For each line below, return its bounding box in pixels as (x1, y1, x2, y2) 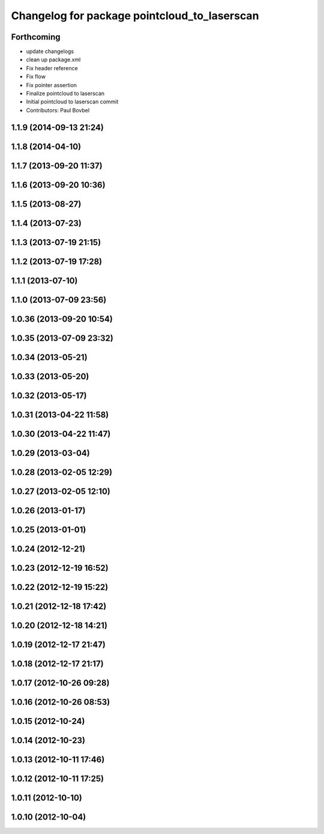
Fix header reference (26, 64, 78, 72)
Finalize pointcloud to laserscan (26, 90, 105, 97)
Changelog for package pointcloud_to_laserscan (11, 9, 259, 22)
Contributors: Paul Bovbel (26, 106, 90, 114)
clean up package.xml (26, 56, 81, 63)
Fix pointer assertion (26, 81, 77, 88)
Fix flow (26, 73, 46, 81)
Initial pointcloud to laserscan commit (26, 98, 119, 105)
